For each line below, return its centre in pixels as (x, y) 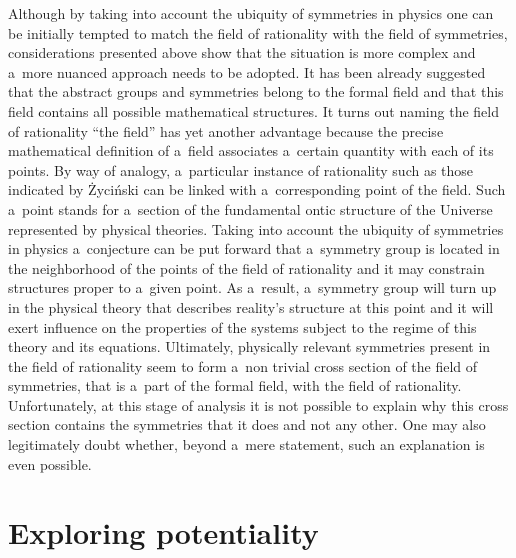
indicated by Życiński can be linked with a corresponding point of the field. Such (257, 189)
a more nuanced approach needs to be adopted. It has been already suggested (247, 71)
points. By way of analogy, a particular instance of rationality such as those (241, 169)
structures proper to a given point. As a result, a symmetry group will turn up (252, 287)
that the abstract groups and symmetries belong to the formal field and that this (256, 91)
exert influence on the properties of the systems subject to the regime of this (242, 326)
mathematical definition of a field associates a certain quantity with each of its (251, 150)
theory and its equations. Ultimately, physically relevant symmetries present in (249, 346)
